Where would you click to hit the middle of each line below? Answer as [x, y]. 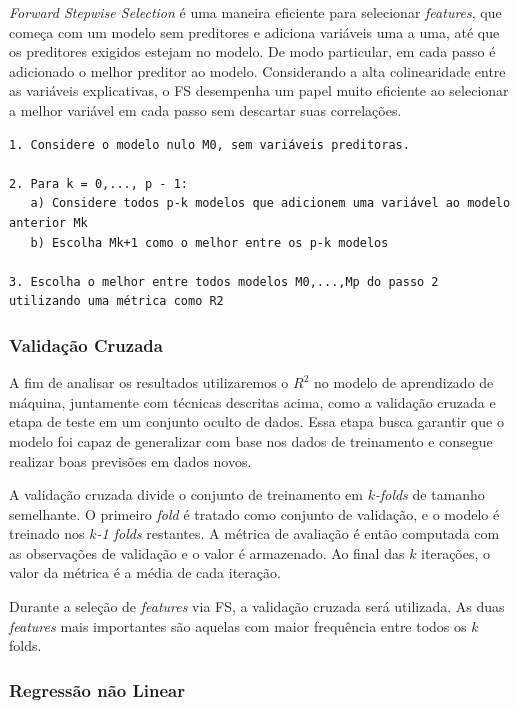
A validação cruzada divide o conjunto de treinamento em [186, 494]
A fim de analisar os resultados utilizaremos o [149, 382]
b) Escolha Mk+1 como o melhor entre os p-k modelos [209, 242]
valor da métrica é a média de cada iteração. [145, 572]
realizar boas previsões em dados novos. [130, 460]
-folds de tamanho [429, 494]
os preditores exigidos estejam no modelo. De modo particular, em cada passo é [252, 51]
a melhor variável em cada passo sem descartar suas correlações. [205, 109]
